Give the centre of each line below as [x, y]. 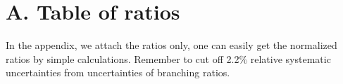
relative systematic [291, 58]
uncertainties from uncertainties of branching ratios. [118, 72]
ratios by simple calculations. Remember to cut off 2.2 [123, 58]
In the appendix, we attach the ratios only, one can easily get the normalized [171, 45]
